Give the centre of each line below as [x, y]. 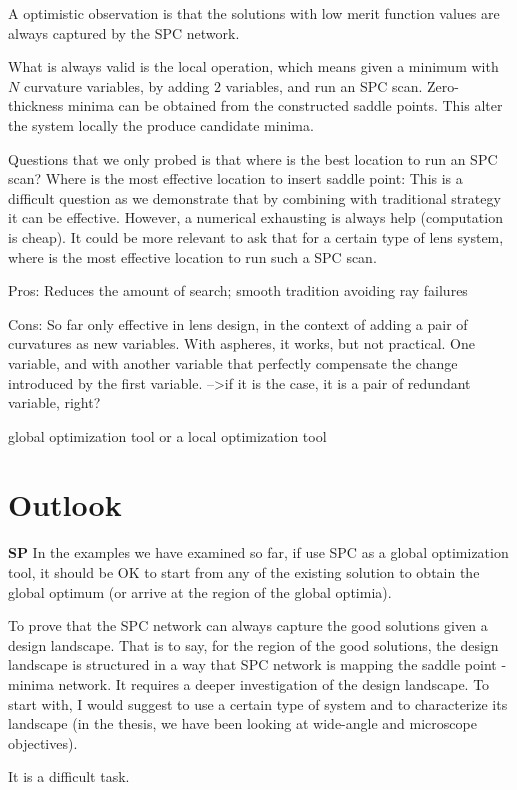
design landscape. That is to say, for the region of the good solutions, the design [253, 644]
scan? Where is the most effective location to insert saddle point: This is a [235, 178]
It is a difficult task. [69, 776]
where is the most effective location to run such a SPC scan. [192, 256]
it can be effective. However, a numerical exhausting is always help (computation [255, 217]
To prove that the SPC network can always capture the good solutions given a [248, 625]
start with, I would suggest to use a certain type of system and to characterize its [258, 703]
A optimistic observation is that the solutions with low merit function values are [254, 13]
